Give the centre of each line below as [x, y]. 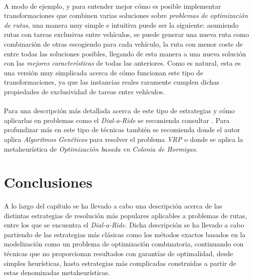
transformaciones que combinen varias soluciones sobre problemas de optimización [126, 15]
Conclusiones [48, 182]
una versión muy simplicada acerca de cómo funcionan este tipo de [104, 72]
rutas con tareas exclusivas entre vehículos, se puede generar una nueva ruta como [126, 34]
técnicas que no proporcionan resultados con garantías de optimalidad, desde [118, 253]
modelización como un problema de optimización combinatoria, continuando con [124, 244]
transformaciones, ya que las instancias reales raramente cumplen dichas [112, 82]
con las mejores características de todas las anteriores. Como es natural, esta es [122, 63]
